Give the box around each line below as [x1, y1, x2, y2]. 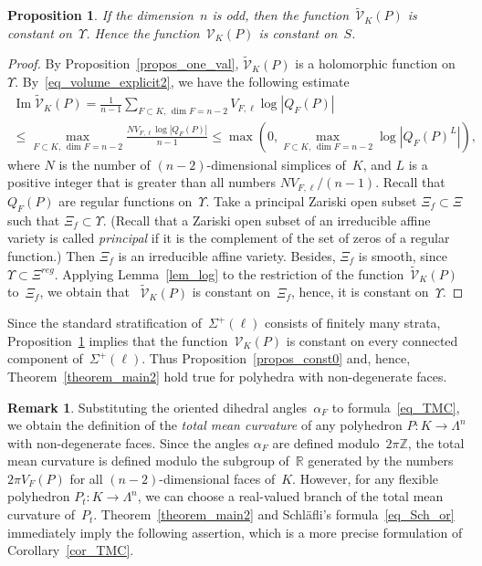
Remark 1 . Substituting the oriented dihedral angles [7, 397, 308, 416]
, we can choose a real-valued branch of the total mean [137, 487, 444, 506]
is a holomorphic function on [295, 54, 456, 73]
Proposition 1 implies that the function [7, 330, 228, 350]
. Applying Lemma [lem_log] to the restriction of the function [54, 264, 404, 283]
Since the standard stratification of [7, 313, 202, 332]
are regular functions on [58, 191, 193, 210]
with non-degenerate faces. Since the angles [7, 433, 250, 452]
